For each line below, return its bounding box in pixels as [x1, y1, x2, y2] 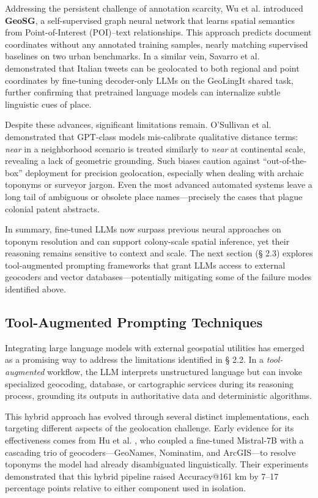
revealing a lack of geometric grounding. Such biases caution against [5, 154, 261, 167]
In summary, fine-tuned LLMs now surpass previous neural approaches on [5, 223, 281, 236]
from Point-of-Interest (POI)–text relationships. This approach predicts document [5, 26, 312, 39]
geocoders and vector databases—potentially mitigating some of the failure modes [5, 270, 312, 283]
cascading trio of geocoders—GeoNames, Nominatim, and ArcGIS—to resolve [5, 445, 296, 458]
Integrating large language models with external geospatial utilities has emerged [5, 341, 305, 354]
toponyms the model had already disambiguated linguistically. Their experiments [5, 458, 309, 470]
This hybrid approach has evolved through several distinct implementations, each [5, 409, 309, 422]
